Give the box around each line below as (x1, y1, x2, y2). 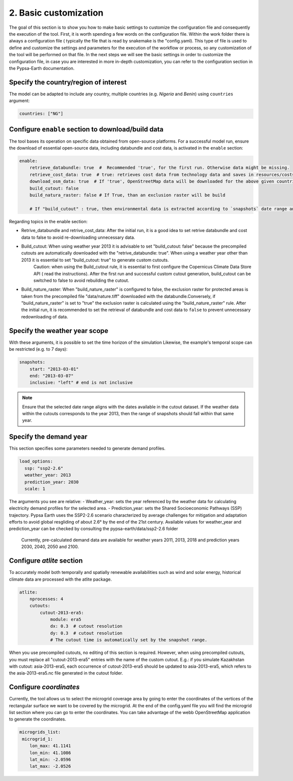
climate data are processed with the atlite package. (9, 576, 112, 582)
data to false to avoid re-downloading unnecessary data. (21, 234, 135, 240)
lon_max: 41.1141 (29, 743, 71, 749)
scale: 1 (24, 486, 45, 491)
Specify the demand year (9, 433, 87, 441)
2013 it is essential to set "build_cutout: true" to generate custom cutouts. (21, 257, 169, 263)
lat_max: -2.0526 (29, 763, 71, 769)
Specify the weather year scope (9, 326, 108, 335)
